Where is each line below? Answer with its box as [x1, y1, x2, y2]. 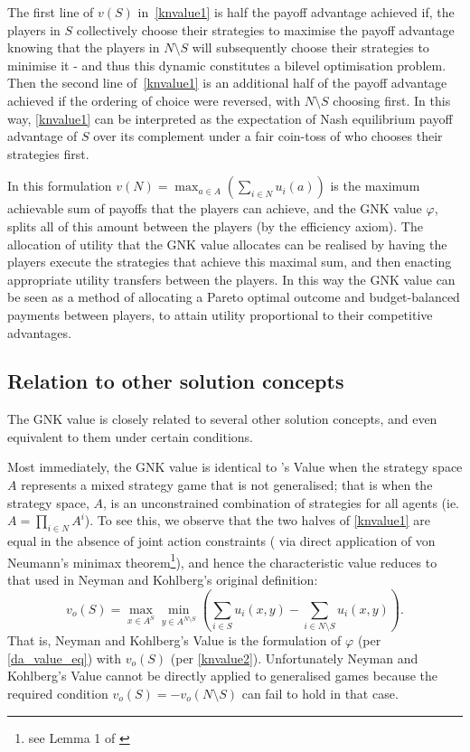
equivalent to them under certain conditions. [7, 427, 254, 446]
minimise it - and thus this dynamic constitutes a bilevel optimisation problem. [7, 55, 446, 74]
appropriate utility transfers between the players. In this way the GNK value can [7, 269, 456, 288]
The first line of [7, 3, 94, 21]
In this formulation [7, 176, 112, 195]
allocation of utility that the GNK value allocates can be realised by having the [7, 234, 447, 253]
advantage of [7, 127, 78, 146]
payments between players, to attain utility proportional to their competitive [7, 305, 433, 324]
